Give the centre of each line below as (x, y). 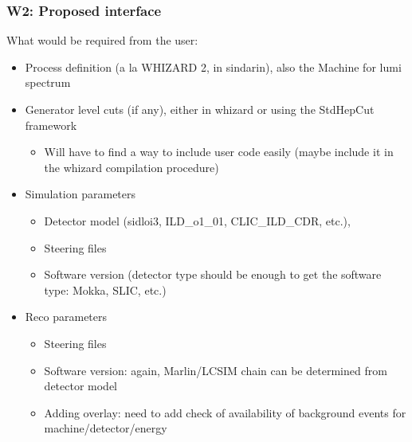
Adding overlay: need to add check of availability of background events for (225, 412)
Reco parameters (66, 317)
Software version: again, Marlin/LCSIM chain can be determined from (216, 370)
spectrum (48, 82)
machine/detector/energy (106, 428)
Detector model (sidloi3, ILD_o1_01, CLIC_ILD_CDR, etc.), (197, 220)
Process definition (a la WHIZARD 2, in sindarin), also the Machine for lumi (213, 66)
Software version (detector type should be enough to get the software (213, 274)
